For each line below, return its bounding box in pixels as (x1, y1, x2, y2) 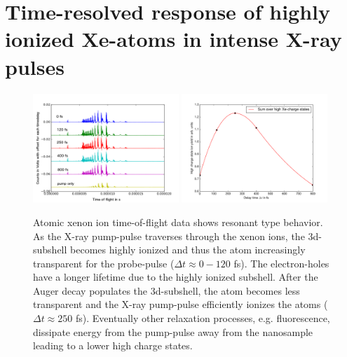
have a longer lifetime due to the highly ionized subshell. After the (33, 269, 318, 284)
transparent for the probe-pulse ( (33, 255, 175, 270)
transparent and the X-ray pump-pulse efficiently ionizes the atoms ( (33, 297, 328, 311)
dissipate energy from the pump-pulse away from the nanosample (33, 324, 313, 339)
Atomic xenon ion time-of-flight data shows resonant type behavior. (33, 214, 323, 229)
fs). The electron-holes (233, 255, 329, 270)
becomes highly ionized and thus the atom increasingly (70, 242, 306, 257)
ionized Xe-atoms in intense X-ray (5, 24, 342, 53)
